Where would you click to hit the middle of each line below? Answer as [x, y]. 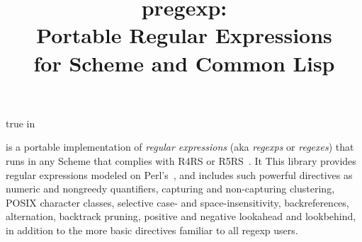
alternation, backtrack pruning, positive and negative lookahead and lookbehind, [181, 216]
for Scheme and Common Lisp [184, 63]
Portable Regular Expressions [184, 35]
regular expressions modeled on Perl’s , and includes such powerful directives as [179, 174]
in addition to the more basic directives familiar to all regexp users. [152, 230]
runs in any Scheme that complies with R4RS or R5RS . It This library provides [181, 160]
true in [21, 123]
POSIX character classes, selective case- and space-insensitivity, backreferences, [177, 202]
